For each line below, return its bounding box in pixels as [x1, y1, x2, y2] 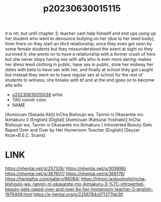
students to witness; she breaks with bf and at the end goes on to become [5, 77, 155, 83]
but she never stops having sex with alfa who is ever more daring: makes [5, 57, 152, 62]
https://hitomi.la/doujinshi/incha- [80, 176, 146, 182]
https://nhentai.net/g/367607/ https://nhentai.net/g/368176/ [5, 171, 125, 177]
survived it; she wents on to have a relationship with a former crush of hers [5, 51, 156, 57]
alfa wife [5, 82, 22, 88]
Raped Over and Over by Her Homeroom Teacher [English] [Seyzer [5, 127, 140, 133]
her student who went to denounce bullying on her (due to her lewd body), [5, 36, 155, 41]
